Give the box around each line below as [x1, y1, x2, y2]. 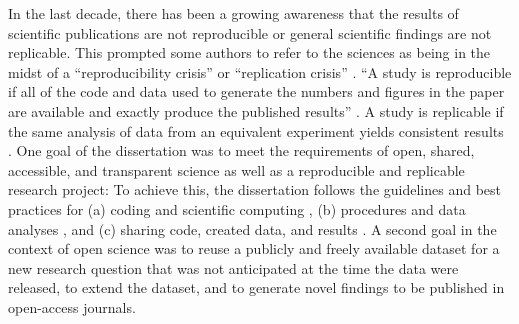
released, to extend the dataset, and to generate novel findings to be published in [8, 277, 505, 298]
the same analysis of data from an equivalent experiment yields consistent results [8, 120, 504, 141]
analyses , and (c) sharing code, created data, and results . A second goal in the [8, 218, 497, 239]
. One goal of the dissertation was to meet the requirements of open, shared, [8, 140, 475, 161]
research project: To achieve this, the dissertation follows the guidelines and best [8, 179, 502, 200]
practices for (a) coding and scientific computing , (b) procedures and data [8, 198, 466, 219]
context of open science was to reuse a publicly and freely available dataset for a [8, 238, 500, 259]
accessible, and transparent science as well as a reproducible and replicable [8, 159, 465, 180]
